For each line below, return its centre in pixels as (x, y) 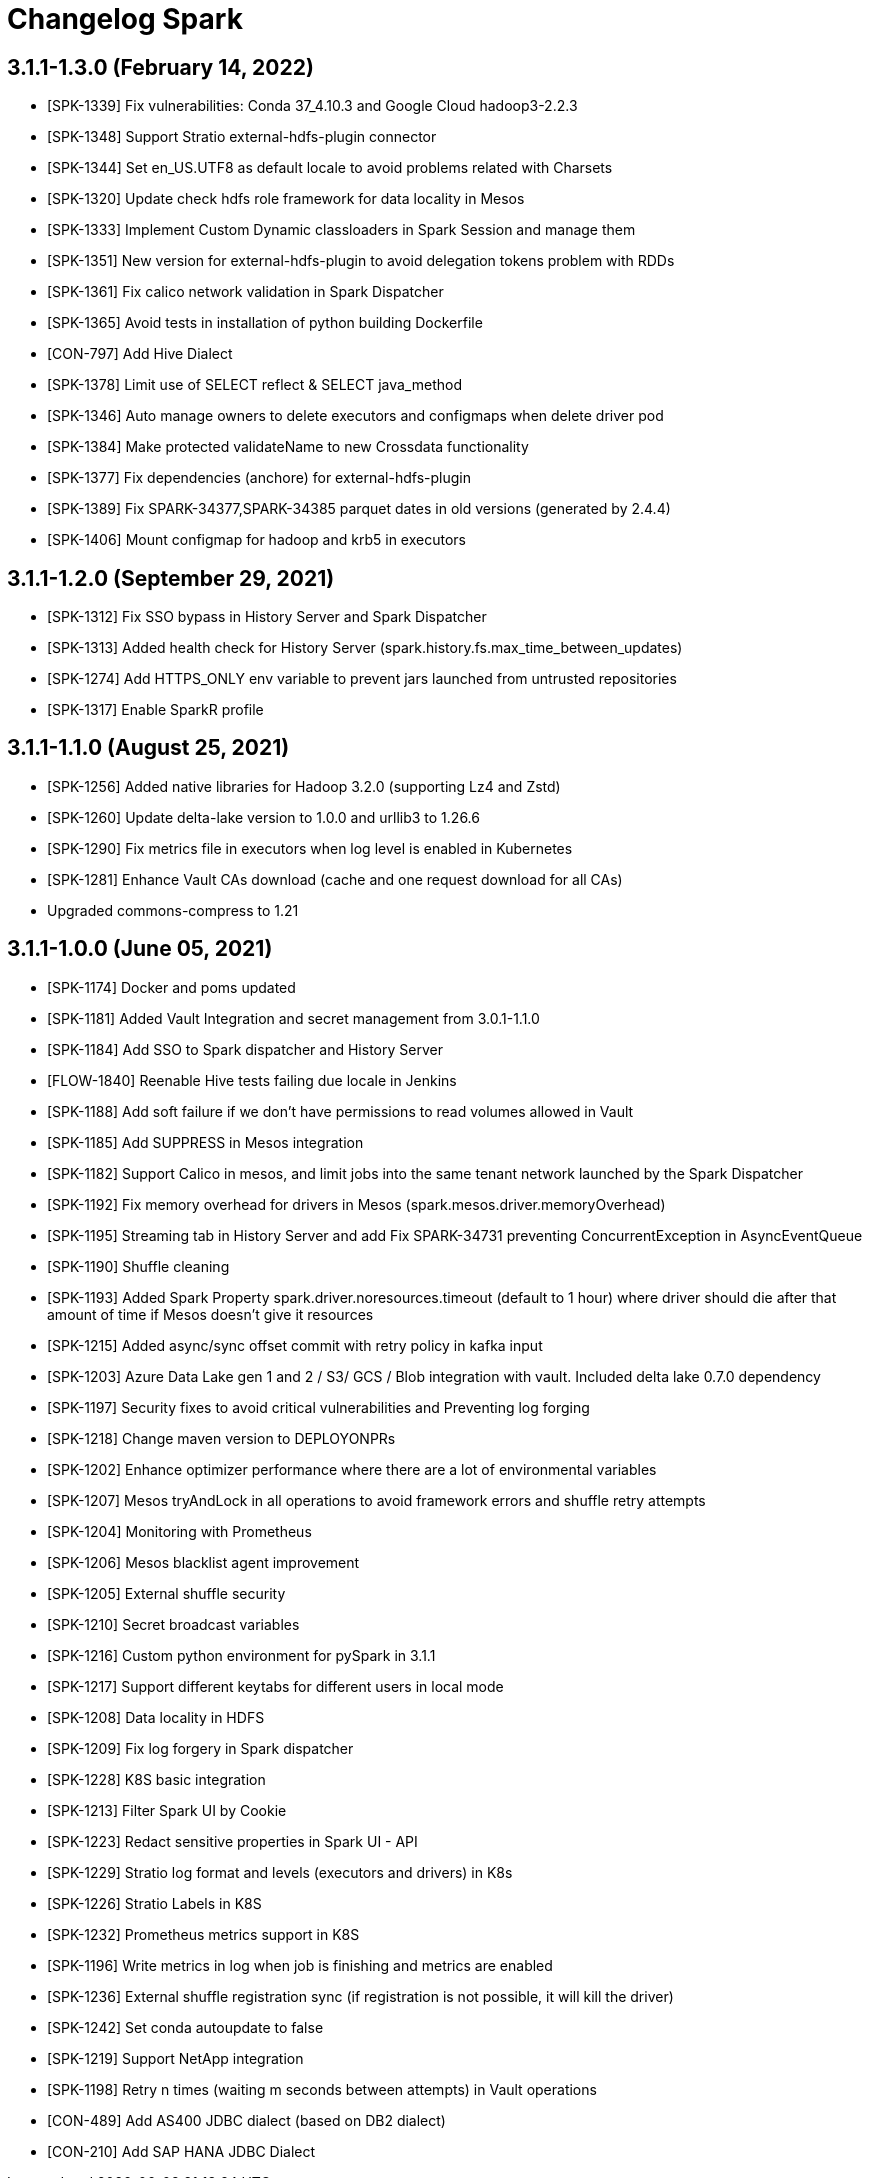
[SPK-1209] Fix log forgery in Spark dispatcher (200, 1748)
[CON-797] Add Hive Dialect (140, 354)
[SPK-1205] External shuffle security (166, 1593)
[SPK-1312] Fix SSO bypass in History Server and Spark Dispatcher (267, 617)
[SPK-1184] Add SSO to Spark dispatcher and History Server (245, 1049)
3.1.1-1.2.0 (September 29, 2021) (171, 578)
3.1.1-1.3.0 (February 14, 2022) (160, 67)
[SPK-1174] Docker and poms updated (171, 987)
